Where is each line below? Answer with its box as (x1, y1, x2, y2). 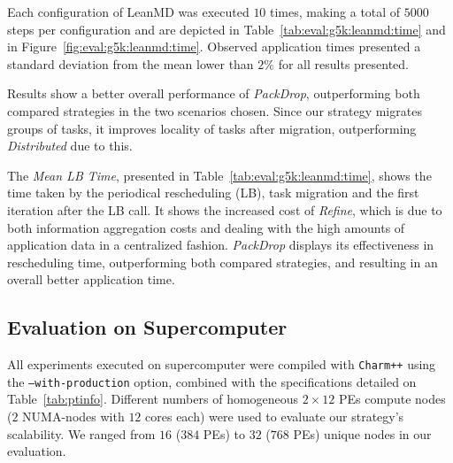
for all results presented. (278, 54, 410, 73)
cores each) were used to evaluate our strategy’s (145, 407, 404, 426)
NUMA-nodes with (22, 407, 125, 426)
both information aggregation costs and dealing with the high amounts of (7, 218, 405, 236)
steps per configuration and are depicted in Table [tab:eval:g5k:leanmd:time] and (7, 19, 446, 38)
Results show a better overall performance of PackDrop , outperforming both (7, 84, 420, 103)
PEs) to (203, 424, 245, 443)
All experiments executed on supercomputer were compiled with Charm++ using (7, 355, 436, 374)
